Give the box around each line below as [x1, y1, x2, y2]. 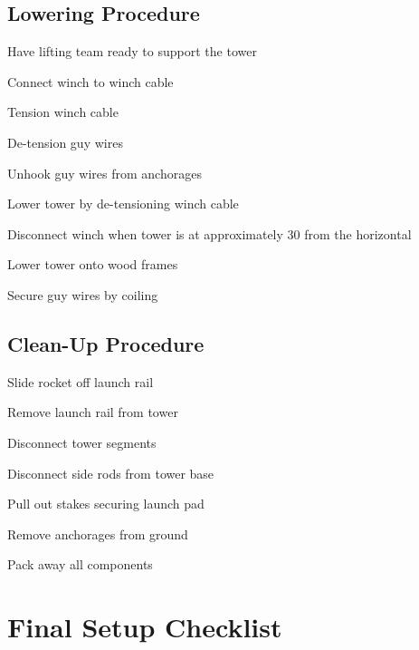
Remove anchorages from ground [7, 524, 188, 543]
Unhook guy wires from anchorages [7, 163, 202, 182]
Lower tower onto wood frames [7, 255, 178, 274]
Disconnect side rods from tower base [7, 463, 214, 482]
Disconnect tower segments [7, 432, 157, 451]
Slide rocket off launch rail [7, 372, 154, 391]
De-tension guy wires [7, 132, 123, 151]
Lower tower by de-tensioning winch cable [7, 194, 239, 213]
